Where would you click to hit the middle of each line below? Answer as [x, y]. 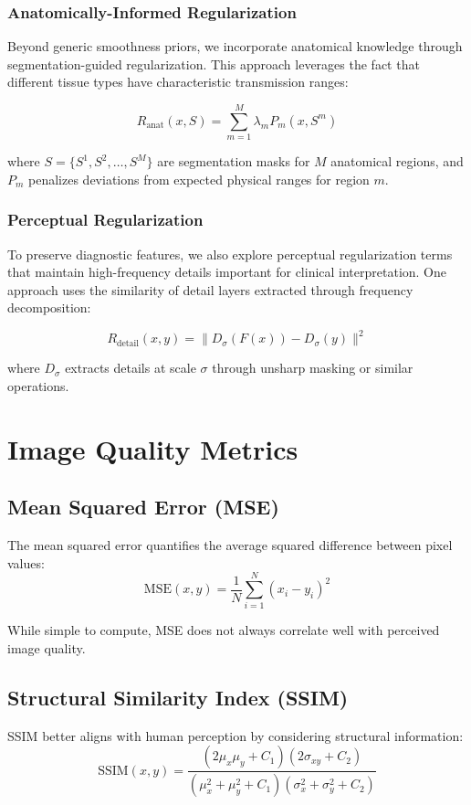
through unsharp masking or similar [313, 368]
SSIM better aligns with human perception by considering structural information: [235, 735]
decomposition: [49, 307]
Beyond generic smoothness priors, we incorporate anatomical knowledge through [235, 46]
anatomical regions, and [397, 161]
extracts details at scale [131, 368]
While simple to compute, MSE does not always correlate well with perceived [224, 630]
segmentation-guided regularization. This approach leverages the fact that [214, 64]
